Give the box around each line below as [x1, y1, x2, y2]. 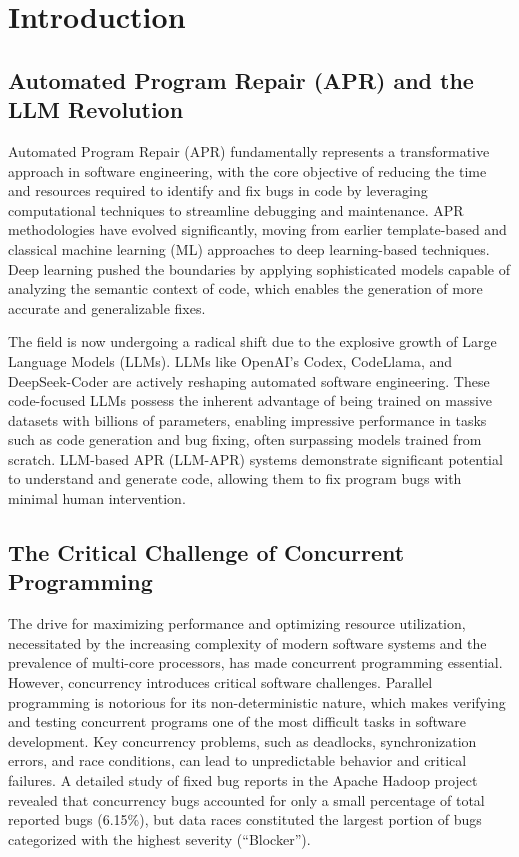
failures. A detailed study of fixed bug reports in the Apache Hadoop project [8, 770, 478, 790]
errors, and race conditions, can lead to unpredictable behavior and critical [8, 750, 467, 771]
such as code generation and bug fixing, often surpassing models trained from [8, 429, 482, 450]
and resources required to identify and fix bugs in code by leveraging [8, 180, 428, 201]
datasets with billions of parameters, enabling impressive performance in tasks [8, 409, 487, 430]
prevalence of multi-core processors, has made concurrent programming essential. [8, 652, 503, 673]
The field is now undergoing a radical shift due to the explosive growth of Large [8, 331, 497, 352]
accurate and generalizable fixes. [8, 297, 206, 318]
